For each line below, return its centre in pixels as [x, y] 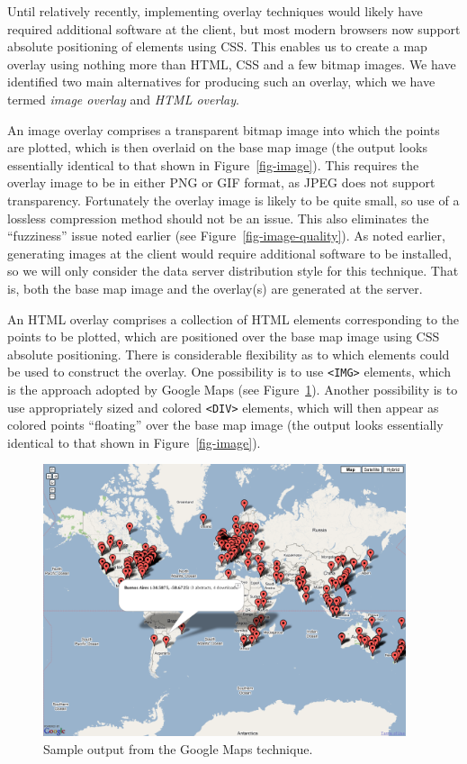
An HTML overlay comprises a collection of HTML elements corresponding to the [233, 318]
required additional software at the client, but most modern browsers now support [234, 28]
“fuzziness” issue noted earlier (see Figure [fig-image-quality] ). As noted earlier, [226, 236]
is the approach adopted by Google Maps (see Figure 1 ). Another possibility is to [233, 389]
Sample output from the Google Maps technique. [178, 749]
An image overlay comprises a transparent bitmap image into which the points [224, 129]
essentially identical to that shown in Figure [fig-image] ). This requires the [213, 164]
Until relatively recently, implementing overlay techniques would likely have [215, 11]
